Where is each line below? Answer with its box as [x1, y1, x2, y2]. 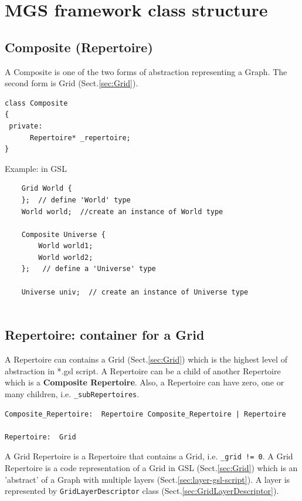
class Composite [5, 99, 68, 107]
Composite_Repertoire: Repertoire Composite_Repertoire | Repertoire [5, 409, 286, 418]
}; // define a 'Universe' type [21, 265, 156, 273]
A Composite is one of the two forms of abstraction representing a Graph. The [5, 65, 287, 77]
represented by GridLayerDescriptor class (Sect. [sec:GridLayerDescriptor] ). [5, 485, 279, 497]
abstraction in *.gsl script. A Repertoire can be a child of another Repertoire [5, 364, 281, 377]
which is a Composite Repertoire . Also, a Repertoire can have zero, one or [5, 376, 284, 388]
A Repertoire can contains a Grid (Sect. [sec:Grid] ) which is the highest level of [5, 353, 287, 365]
